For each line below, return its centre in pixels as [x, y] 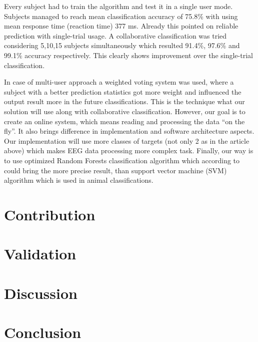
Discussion [41, 293]
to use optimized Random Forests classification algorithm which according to [122, 160]
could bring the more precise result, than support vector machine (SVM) [115, 170]
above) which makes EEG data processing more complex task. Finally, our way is [129, 150]
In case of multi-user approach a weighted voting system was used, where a [119, 82]
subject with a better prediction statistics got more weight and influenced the [123, 91]
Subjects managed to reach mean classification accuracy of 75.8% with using [121, 16]
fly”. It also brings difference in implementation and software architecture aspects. [129, 131]
